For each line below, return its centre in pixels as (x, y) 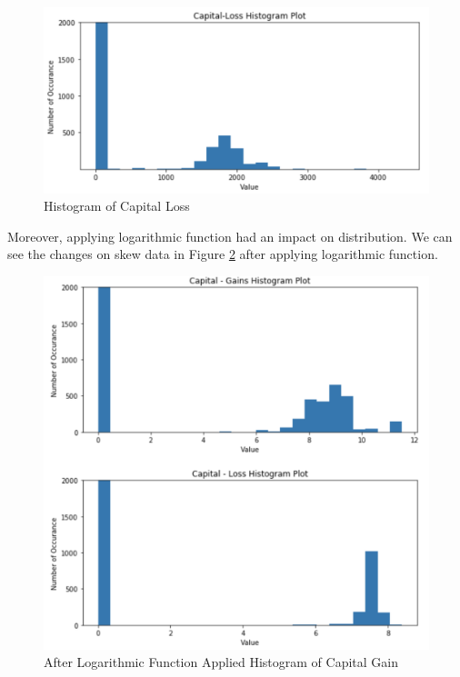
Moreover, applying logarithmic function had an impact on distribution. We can (230, 236)
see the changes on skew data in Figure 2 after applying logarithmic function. (223, 254)
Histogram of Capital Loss (117, 206)
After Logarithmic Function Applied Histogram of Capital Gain (221, 662)
